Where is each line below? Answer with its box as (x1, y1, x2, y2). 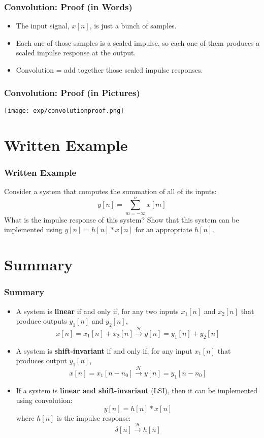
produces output (16, 355, 67, 366)
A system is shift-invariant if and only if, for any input (16, 345, 192, 356)
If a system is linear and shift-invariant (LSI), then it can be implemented (16, 385, 257, 395)
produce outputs (16, 316, 67, 326)
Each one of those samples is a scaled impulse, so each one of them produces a (16, 37, 260, 48)
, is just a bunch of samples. (89, 20, 177, 31)
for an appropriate (135, 224, 192, 235)
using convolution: (16, 395, 73, 405)
